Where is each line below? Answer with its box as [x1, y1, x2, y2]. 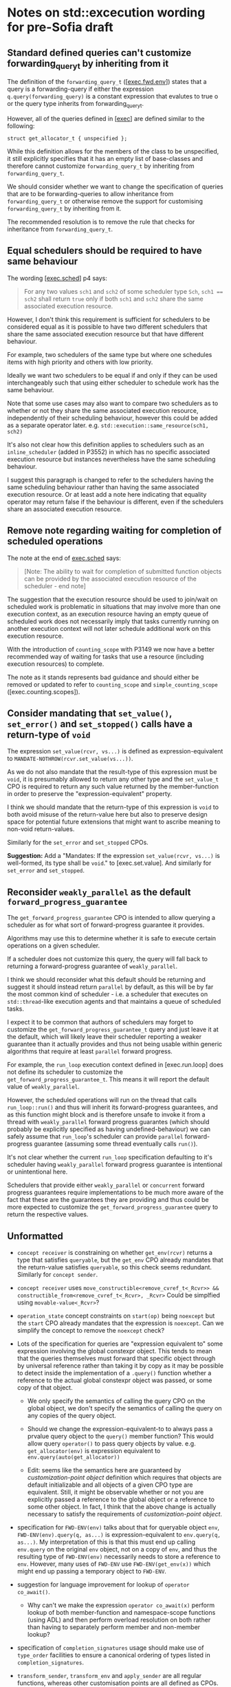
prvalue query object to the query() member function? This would [27, 1432, 214, 1441]
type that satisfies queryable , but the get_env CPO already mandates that [16, 1256, 223, 1264]
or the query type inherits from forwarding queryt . [7, 100, 144, 109]
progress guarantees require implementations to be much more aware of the [7, 1188, 224, 1196]
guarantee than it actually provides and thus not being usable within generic [7, 1040, 223, 1049]
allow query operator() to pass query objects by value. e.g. [27, 1439, 196, 1448]
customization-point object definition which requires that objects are [27, 1474, 222, 1482]
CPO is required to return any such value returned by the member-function [7, 782, 219, 791]
